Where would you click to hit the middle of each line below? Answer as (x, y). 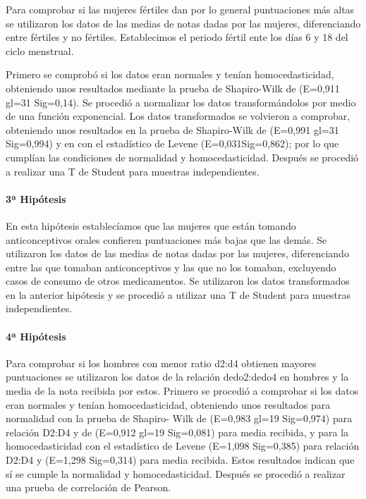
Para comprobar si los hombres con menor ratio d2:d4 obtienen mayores (161, 363)
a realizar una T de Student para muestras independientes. (133, 171)
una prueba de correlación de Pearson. (89, 487)
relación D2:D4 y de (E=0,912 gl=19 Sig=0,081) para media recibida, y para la (177, 432)
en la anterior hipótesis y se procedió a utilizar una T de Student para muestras (178, 294)
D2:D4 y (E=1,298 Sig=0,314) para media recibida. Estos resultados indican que (180, 460)
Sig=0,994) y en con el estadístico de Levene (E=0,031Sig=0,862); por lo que (172, 143)
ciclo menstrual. (40, 50)
